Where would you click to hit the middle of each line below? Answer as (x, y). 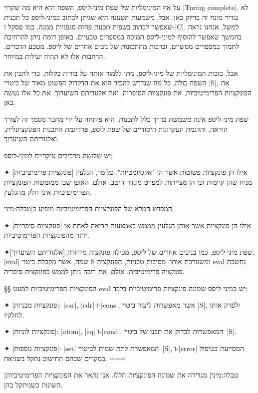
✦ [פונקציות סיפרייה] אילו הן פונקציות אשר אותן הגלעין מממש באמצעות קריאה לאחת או (128, 225)
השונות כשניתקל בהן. (33, 384)
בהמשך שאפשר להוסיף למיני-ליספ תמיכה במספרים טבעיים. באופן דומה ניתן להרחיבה (123, 36)
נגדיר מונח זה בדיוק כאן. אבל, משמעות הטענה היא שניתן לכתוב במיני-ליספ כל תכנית (121, 17)
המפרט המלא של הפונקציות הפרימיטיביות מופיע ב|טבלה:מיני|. (90, 208)
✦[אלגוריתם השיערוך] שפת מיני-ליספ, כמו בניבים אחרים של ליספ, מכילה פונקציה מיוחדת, (129, 251)
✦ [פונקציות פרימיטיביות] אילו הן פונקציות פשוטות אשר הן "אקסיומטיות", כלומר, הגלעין (126, 172)
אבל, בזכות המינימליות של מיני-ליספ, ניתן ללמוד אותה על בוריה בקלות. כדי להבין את (121, 73)
